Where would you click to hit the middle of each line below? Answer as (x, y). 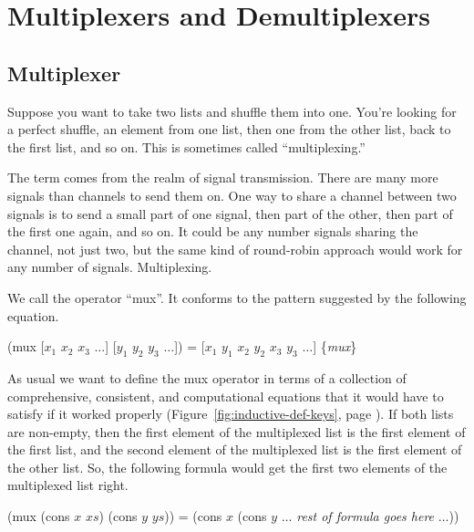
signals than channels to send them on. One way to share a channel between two (232, 195)
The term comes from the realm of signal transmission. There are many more (223, 177)
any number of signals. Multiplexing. (110, 267)
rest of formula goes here (366, 516)
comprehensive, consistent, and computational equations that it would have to (226, 396)
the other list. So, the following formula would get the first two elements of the (227, 467)
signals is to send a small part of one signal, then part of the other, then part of (230, 213)
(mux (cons (39, 516)
